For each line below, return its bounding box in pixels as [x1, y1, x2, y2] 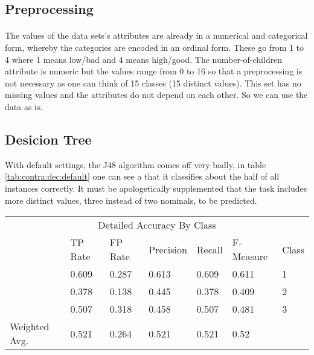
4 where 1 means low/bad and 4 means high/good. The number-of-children [5, 53, 283, 65]
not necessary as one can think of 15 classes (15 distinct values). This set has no [5, 76, 301, 89]
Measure [232, 249, 268, 264]
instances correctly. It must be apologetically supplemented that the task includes [5, 181, 307, 194]
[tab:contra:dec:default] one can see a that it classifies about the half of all [5, 170, 280, 183]
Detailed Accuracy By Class [98, 218, 216, 232]
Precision [149, 242, 187, 256]
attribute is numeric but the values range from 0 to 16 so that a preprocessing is [5, 65, 303, 77]
